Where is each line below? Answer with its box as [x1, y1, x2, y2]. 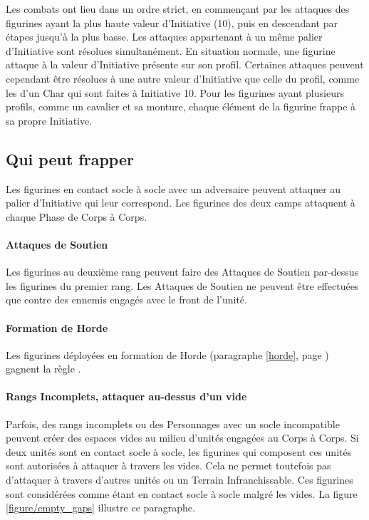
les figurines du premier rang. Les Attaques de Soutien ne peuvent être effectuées [6, 278, 359, 293]
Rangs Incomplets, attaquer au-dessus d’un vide [6, 389, 247, 404]
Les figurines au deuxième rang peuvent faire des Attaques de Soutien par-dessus [6, 264, 359, 279]
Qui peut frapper [6, 147, 134, 170]
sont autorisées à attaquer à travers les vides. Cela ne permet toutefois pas [6, 458, 331, 473]
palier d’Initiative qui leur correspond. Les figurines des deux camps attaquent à [6, 195, 355, 210]
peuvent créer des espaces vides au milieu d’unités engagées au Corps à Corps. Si [6, 430, 359, 445]
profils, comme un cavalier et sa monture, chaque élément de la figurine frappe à [6, 99, 356, 114]
